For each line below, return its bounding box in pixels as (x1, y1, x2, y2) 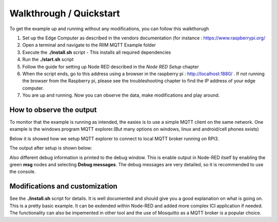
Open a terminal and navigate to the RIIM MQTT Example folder (22, 42, 156, 48)
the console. (9, 169, 36, 175)
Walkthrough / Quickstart (9, 8, 120, 19)
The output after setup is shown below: (9, 145, 92, 151)
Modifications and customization (9, 182, 117, 191)
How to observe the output (9, 105, 97, 114)
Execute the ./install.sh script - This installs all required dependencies (22, 49, 171, 55)
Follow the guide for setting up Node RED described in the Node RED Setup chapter (22, 63, 200, 70)
